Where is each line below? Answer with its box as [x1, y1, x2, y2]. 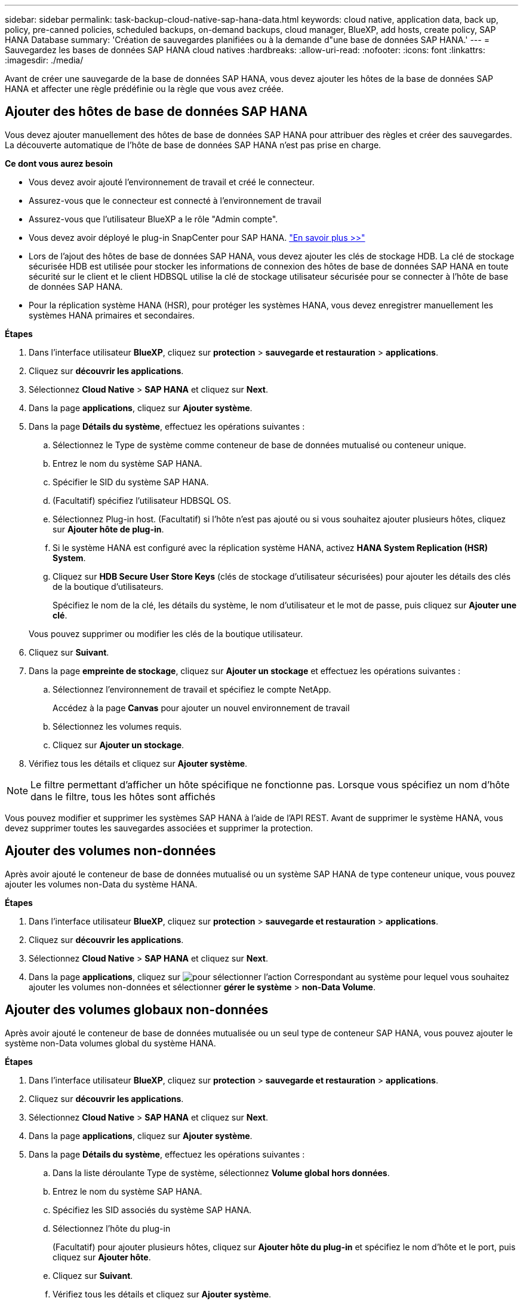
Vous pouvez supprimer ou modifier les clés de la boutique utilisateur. [29, 628, 303, 639]
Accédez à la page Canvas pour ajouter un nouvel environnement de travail [53, 702, 350, 713]
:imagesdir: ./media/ [5, 55, 84, 65]
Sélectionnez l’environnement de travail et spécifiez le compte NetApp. [53, 684, 331, 694]
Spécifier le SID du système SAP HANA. [53, 476, 209, 487]
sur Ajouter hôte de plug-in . [53, 524, 164, 534]
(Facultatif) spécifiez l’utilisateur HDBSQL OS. [53, 495, 231, 506]
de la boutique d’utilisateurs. [53, 581, 164, 592]
